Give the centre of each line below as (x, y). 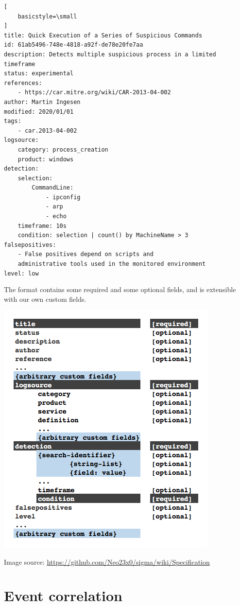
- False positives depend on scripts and (86, 254)
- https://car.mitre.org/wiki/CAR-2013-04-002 (94, 93)
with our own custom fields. (45, 299)
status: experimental (39, 74)
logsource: (21, 140)
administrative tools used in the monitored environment (112, 264)
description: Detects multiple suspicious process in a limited (110, 54)
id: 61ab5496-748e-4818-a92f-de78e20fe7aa (74, 45)
